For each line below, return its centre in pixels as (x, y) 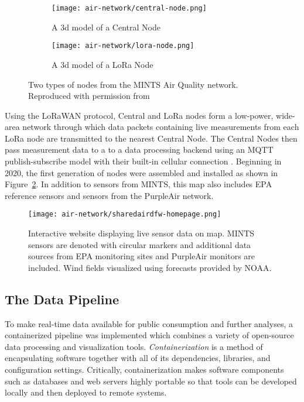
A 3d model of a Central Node (106, 27)
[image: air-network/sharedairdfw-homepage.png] (125, 214)
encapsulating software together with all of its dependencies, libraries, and (138, 358)
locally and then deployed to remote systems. (86, 392)
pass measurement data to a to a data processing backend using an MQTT (139, 150)
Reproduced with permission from (89, 96)
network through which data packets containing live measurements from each (161, 127)
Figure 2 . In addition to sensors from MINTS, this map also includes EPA (139, 184)
